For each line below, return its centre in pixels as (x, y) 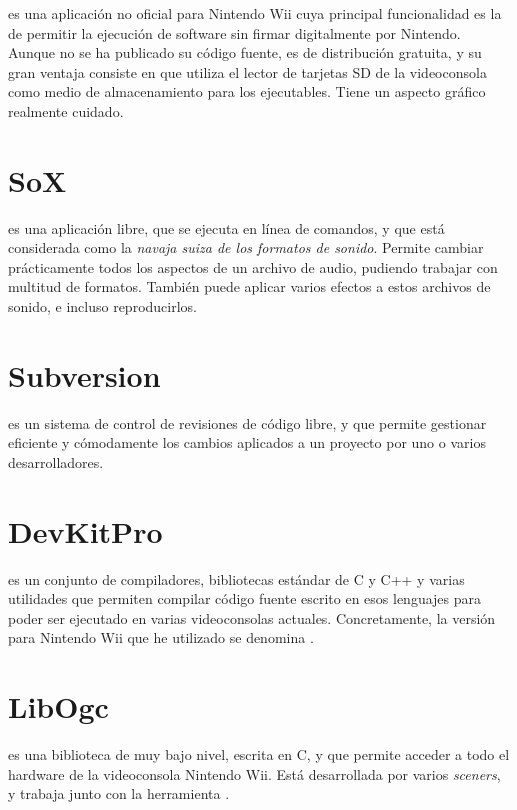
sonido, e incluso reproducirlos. (102, 306)
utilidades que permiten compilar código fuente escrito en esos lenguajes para (245, 598)
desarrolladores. (56, 461)
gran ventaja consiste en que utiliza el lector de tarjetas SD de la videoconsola (247, 71)
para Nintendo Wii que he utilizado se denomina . (161, 637)
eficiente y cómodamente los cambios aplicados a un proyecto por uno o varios (247, 442)
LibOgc (58, 706)
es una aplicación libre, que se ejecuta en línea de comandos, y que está (226, 227)
